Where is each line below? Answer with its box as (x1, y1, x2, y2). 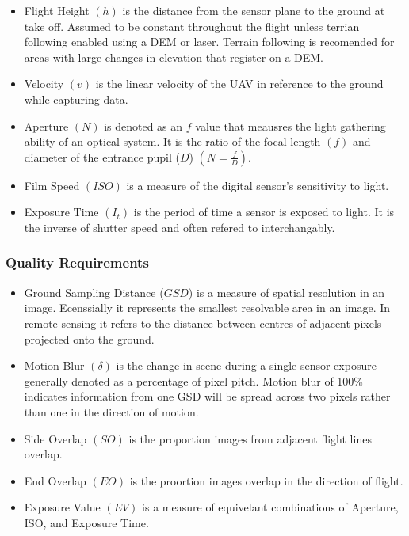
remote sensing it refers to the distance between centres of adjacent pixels (24, 314, 382, 331)
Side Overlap (24, 430, 87, 447)
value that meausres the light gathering (195, 117, 386, 134)
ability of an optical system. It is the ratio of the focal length (24, 133, 321, 150)
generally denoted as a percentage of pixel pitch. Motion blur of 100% (24, 372, 364, 389)
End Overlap (24, 472, 86, 488)
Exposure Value (24, 499, 101, 515)
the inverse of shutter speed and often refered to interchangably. (24, 219, 335, 235)
